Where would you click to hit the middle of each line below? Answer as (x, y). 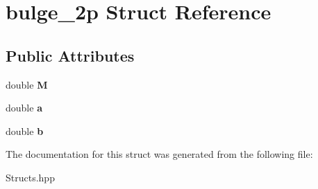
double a (24, 108)
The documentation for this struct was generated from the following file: (159, 154)
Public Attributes (70, 55)
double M (27, 84)
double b (25, 130)
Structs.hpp (30, 177)
